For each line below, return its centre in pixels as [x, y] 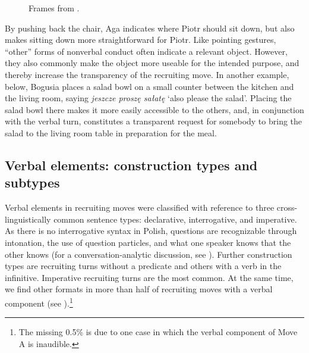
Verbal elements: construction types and [131, 165]
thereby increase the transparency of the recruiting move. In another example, [147, 74]
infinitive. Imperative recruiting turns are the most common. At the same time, [149, 277]
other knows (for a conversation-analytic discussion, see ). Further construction [149, 254]
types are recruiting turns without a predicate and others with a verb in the [143, 266]
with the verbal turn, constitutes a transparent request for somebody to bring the [154, 121]
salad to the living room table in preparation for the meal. [111, 132]
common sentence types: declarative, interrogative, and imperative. [175, 219]
